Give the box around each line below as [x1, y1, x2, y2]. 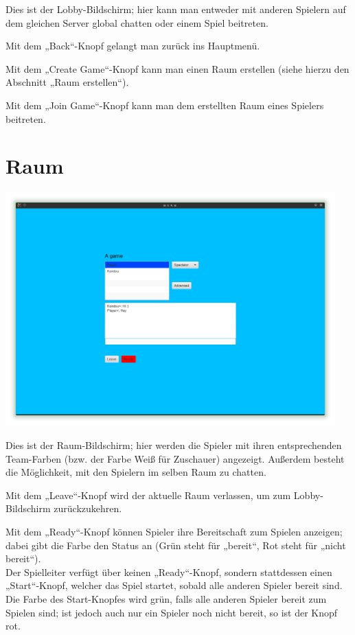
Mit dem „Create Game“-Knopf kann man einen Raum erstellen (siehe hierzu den [5, 61, 350, 76]
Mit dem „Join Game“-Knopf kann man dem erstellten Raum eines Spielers [5, 97, 324, 112]
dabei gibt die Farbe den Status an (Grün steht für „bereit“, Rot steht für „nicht [5, 538, 346, 552]
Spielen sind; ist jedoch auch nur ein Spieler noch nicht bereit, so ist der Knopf [5, 605, 338, 619]
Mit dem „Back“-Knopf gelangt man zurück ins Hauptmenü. [5, 38, 260, 53]
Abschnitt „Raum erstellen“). [5, 75, 129, 89]
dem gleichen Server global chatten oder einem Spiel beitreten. [5, 15, 268, 30]
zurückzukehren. [54, 501, 122, 516]
